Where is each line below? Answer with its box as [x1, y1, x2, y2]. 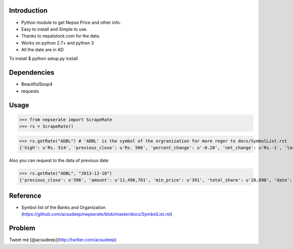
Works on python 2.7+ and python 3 [21, 40, 94, 46]
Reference [9, 191, 42, 200]
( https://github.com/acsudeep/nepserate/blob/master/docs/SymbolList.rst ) [21, 211, 172, 217]
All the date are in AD [21, 47, 64, 53]
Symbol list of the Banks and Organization [21, 204, 106, 210]
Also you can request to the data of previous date [9, 158, 109, 164]
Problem [9, 224, 36, 232]
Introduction [9, 6, 48, 15]
